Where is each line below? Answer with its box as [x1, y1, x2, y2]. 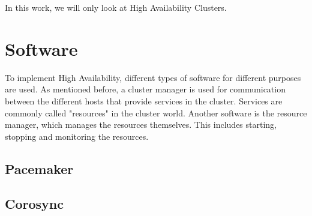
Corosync [5, 194, 64, 213]
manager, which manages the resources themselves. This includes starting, [5, 118, 277, 131]
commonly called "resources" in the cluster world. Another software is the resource [5, 106, 307, 119]
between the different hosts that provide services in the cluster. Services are [5, 94, 283, 107]
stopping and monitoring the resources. [5, 130, 149, 142]
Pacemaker [5, 159, 74, 178]
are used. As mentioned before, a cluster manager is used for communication [5, 83, 286, 95]
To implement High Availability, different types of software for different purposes [5, 71, 301, 83]
